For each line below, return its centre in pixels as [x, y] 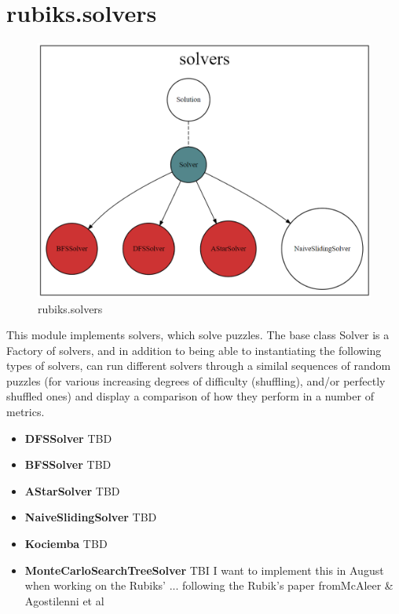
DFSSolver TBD [68, 438]
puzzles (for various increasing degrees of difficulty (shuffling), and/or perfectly [196, 380]
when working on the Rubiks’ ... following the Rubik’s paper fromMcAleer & [209, 585]
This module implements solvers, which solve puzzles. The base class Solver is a [198, 335]
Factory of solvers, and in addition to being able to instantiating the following [194, 350]
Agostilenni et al [64, 600]
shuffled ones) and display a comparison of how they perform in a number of [190, 396]
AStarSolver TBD [72, 490]
